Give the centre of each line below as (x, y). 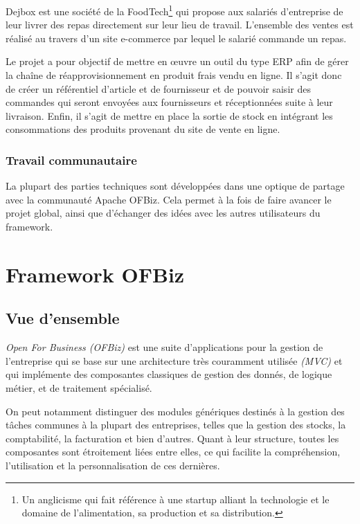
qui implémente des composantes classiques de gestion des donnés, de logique (169, 374)
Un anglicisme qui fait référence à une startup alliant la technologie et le (175, 499)
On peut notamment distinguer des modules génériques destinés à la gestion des (175, 411)
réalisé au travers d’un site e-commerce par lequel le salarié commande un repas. (176, 38)
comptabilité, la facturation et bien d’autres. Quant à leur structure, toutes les (172, 438)
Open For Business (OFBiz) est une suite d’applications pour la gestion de (164, 347)
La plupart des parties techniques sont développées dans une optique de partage (175, 186)
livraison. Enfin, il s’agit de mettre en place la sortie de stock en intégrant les (169, 115)
